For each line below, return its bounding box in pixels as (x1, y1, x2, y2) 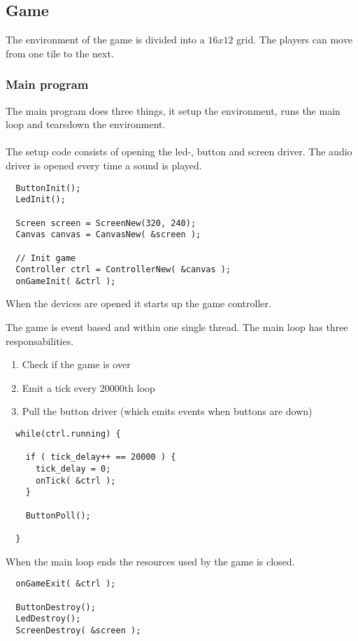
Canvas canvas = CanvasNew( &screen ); (15, 230, 201, 240)
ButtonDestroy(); (15, 602, 96, 612)
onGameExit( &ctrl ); (15, 579, 116, 589)
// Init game (15, 253, 76, 263)
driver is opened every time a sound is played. (6, 157, 202, 172)
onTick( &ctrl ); (35, 475, 116, 486)
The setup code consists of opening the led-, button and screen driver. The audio (6, 144, 352, 159)
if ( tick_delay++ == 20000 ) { (25, 452, 176, 463)
